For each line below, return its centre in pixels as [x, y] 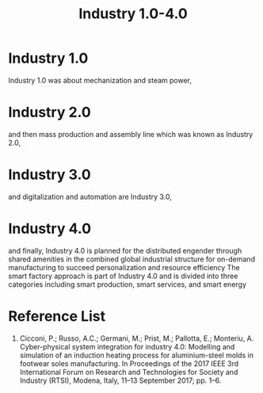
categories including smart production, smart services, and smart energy [128, 284]
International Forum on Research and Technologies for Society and [129, 372]
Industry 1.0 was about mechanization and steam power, [100, 80]
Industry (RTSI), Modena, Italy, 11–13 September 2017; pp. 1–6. [120, 380]
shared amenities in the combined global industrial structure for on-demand [132, 259]
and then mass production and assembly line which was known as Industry [131, 134]
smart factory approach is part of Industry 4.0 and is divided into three [123, 276]
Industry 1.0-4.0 [133, 14]
